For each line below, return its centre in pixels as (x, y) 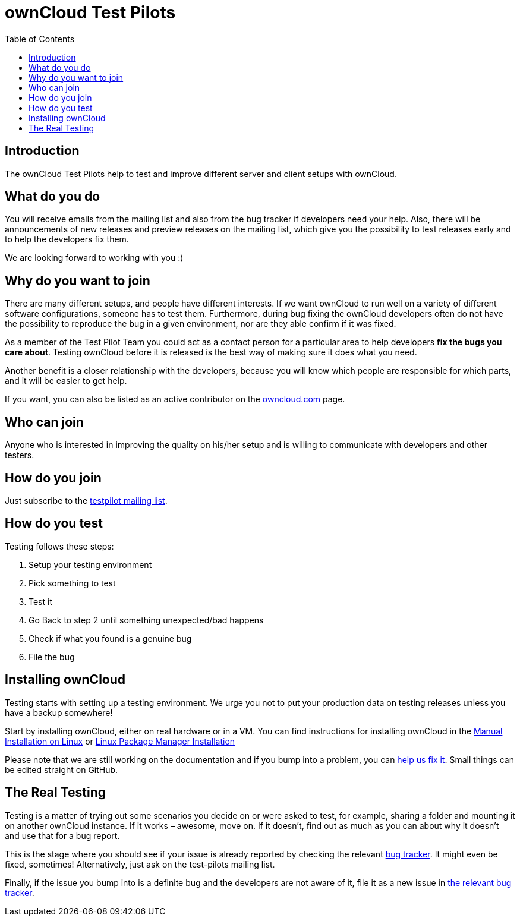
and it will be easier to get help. (66, 381)
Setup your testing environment (90, 564)
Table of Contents (40, 39)
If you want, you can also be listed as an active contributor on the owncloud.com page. (175, 399)
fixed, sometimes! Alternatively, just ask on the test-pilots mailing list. (140, 864)
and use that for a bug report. (62, 835)
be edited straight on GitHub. (62, 769)
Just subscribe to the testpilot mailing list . (86, 500)
